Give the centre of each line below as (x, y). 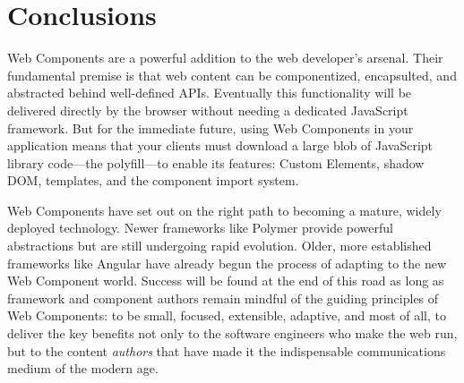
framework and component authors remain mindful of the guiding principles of (223, 298)
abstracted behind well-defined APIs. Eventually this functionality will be (210, 93)
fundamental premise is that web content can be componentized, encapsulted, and (232, 75)
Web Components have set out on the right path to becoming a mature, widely (224, 210)
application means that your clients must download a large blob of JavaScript (220, 145)
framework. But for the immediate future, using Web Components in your (211, 128)
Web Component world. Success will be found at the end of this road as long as (226, 281)
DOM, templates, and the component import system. (153, 180)
